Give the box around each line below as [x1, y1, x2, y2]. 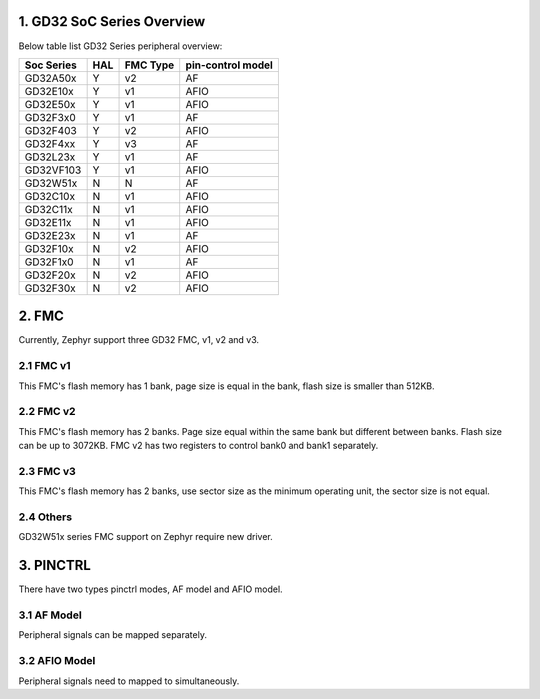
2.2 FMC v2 [18, 405, 76, 419]
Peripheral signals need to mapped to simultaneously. [18, 675, 240, 687]
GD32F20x [24, 268, 76, 282]
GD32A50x [24, 71, 77, 85]
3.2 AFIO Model [18, 654, 96, 668]
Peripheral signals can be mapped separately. [18, 629, 207, 641]
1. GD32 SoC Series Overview [18, 13, 206, 30]
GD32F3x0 [24, 110, 77, 124]
